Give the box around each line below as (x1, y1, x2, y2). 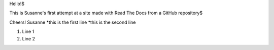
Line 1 (22, 28, 35, 35)
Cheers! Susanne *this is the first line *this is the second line (9, 19, 136, 25)
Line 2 (22, 35, 36, 41)
